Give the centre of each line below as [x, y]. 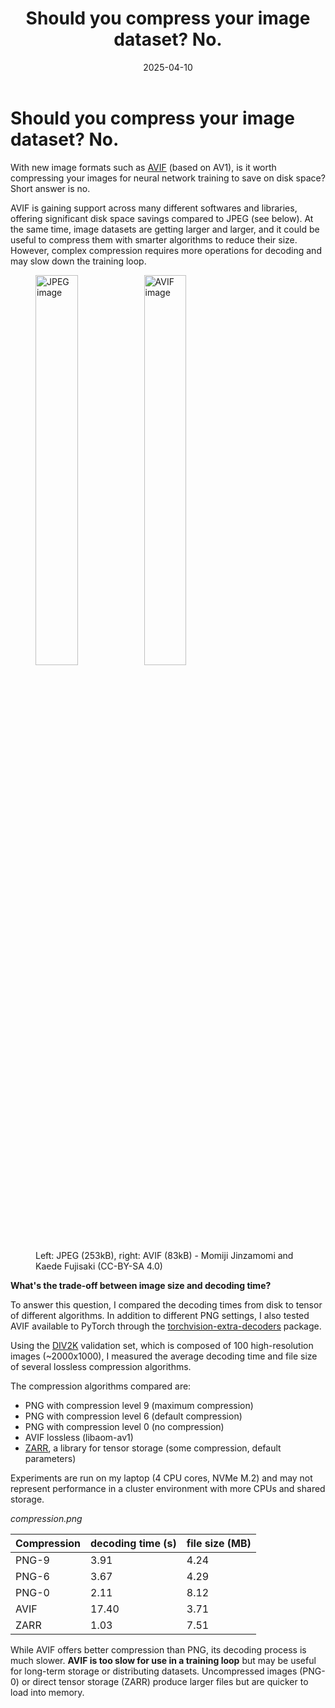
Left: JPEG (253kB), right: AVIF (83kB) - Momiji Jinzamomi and [164, 1255]
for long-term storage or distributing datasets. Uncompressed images [154, 1671]
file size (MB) [219, 1543]
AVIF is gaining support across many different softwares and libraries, [154, 208]
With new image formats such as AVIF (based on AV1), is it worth [143, 167]
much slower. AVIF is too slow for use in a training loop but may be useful [163, 1660]
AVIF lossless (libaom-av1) [79, 1437]
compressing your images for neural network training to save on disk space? [168, 178]
